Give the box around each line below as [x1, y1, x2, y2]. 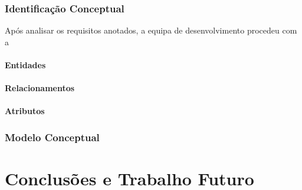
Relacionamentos [5, 82, 75, 94]
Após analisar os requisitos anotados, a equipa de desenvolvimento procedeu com [5, 24, 297, 36]
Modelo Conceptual [5, 129, 100, 144]
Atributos [5, 105, 45, 117]
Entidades [5, 59, 46, 71]
